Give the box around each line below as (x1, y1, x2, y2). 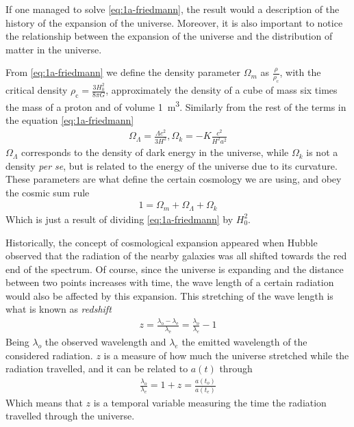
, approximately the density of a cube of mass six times (105, 83, 338, 97)
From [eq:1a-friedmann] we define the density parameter (5, 65, 241, 79)
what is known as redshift (5, 302, 112, 316)
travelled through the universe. (5, 409, 135, 423)
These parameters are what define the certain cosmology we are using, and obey (5, 172, 342, 186)
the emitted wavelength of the (181, 335, 307, 349)
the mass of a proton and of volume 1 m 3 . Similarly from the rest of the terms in (5, 98, 346, 114)
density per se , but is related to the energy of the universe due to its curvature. (5, 158, 338, 172)
